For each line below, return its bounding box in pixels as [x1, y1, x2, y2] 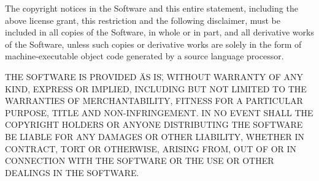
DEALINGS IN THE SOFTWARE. [5, 166, 139, 179]
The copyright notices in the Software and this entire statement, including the [5, 2, 298, 14]
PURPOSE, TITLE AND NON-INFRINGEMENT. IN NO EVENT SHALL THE [5, 106, 313, 119]
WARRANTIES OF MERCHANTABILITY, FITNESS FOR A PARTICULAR [5, 94, 303, 107]
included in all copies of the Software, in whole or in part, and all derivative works [5, 26, 314, 39]
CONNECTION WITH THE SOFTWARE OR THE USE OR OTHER [5, 154, 274, 167]
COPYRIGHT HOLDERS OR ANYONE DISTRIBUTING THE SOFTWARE [5, 118, 303, 131]
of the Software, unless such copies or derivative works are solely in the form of [5, 37, 302, 50]
